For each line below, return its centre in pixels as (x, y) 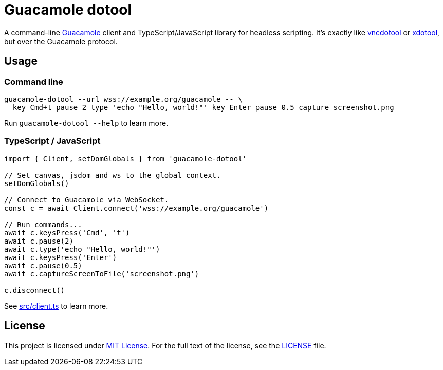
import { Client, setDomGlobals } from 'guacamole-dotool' (126, 159)
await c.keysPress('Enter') (61, 257)
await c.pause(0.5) (43, 265)
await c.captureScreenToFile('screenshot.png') (102, 274)
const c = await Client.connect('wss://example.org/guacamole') (136, 208)
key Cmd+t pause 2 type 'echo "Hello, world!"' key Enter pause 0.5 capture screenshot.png (203, 107)
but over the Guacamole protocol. (61, 41)
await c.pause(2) (39, 241)
